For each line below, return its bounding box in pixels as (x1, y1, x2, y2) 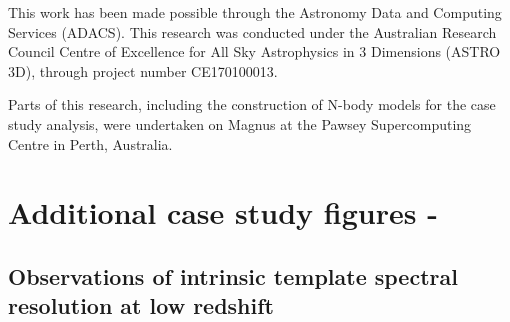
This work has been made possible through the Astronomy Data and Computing (8, 2, 502, 22)
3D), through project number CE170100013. (8, 60, 278, 81)
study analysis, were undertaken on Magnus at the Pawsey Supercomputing (8, 113, 472, 134)
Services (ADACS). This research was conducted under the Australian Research (8, 21, 497, 42)
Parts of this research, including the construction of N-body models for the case (8, 94, 496, 115)
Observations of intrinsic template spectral (8, 260, 458, 291)
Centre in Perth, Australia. (8, 133, 173, 154)
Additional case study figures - (8, 192, 438, 233)
